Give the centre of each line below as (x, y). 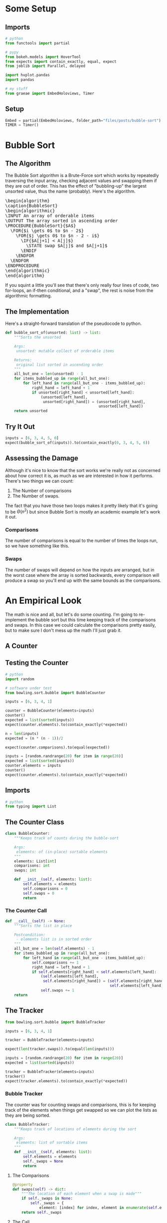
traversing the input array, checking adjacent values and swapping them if (81, 181)
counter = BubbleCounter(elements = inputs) (50, 711)
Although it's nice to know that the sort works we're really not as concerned (83, 470)
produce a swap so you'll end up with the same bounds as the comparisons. (83, 580)
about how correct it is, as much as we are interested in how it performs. (79, 476)
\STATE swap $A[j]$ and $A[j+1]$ (67, 246)
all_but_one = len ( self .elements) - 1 (54, 949)
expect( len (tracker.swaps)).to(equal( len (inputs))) (60, 1049)
